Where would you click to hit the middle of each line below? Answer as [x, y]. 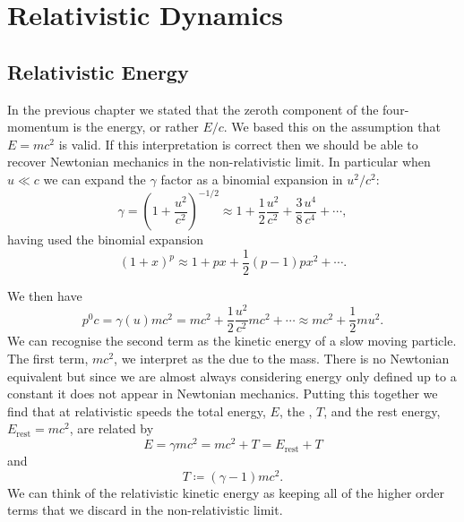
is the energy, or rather [136, 127]
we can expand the [95, 179]
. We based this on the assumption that [332, 127]
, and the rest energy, [382, 411]
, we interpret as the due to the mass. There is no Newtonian [282, 359]
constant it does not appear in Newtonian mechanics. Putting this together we [223, 394]
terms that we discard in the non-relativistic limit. [145, 510]
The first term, [48, 359]
